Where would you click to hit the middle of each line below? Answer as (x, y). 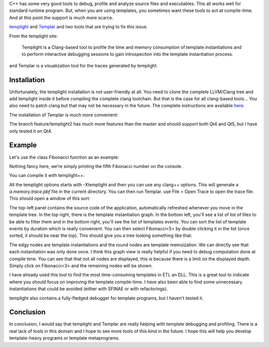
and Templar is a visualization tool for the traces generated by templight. (83, 65)
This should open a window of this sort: (50, 198)
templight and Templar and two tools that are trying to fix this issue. (78, 27)
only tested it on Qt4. (31, 131)
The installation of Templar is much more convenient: (64, 115)
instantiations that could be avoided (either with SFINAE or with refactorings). (88, 289)
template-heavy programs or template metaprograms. (65, 338)
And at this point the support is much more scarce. (61, 17)
